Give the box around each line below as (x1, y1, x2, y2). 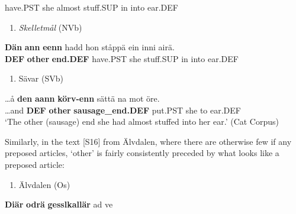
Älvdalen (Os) (18, 178, 70, 190)
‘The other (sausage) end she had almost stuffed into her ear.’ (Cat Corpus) (5, 115, 279, 128)
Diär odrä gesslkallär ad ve (5, 198, 113, 210)
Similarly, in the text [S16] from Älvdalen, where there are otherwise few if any (5, 135, 292, 147)
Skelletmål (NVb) (18, 21, 82, 33)
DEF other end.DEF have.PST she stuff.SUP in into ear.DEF (5, 52, 239, 64)
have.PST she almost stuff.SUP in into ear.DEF (5, 1, 178, 13)
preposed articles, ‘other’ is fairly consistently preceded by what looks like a (5, 147, 279, 159)
